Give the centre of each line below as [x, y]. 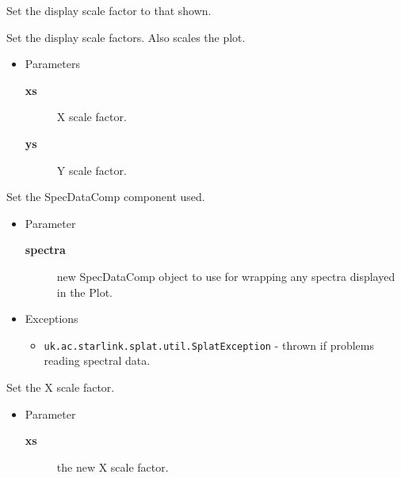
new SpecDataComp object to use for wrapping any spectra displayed [226, 276]
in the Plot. [85, 292]
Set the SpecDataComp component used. [106, 197]
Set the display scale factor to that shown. [109, 10]
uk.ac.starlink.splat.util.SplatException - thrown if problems [209, 345]
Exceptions [52, 319]
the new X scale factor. [113, 467]
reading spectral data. [97, 360]
